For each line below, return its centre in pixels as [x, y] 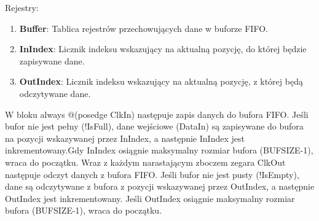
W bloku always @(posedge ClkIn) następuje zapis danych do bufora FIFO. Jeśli [157, 114]
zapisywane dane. [52, 60]
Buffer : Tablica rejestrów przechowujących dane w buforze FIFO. [144, 28]
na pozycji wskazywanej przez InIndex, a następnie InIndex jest [125, 138]
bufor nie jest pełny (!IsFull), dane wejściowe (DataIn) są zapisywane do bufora [154, 126]
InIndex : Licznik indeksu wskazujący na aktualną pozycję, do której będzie [163, 49]
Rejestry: [22, 7]
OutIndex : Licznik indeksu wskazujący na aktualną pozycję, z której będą [161, 81]
